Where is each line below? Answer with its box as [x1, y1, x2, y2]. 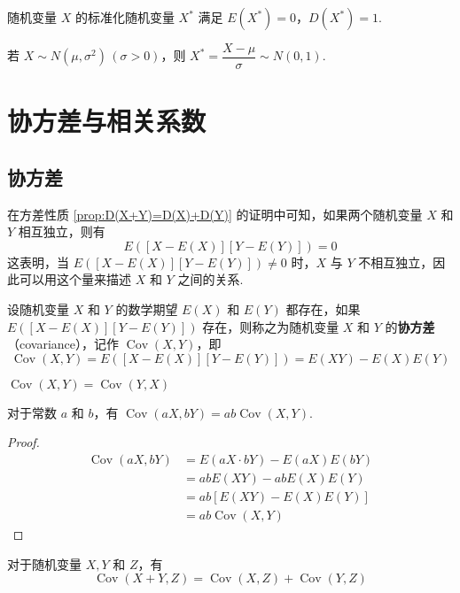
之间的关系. [177, 270, 244, 289]
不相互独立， [358, 252, 433, 271]
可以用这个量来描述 [19, 270, 131, 289]
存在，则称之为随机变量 [202, 317, 339, 335]
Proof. [7, 433, 40, 451]
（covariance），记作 [7, 335, 120, 353]
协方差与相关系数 [7, 103, 207, 139]
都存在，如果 [285, 300, 361, 319]
